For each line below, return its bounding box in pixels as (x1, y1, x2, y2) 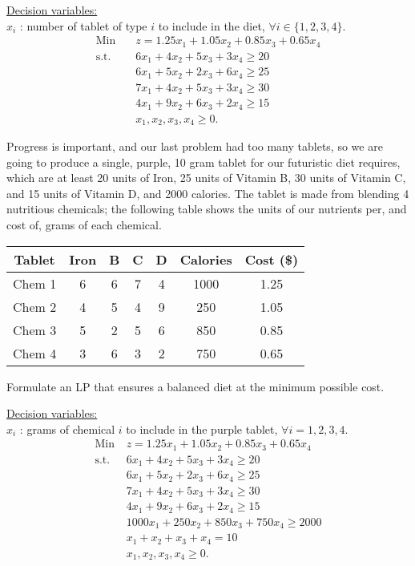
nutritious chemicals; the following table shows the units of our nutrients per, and (6, 200, 407, 217)
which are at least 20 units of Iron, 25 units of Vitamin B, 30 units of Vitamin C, (6, 169, 406, 186)
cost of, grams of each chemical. (6, 216, 162, 233)
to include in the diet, (158, 17, 265, 34)
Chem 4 (13, 343, 57, 362)
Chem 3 (13, 320, 57, 339)
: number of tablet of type (19, 17, 147, 34)
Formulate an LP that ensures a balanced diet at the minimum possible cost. (6, 378, 385, 394)
